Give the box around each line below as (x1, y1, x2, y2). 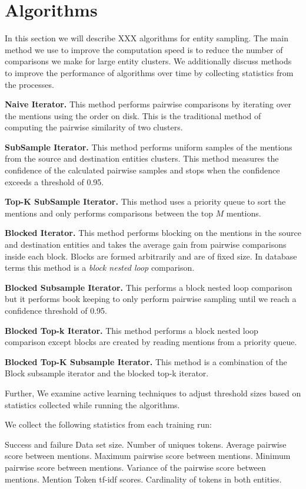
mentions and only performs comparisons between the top (5, 206, 213, 219)
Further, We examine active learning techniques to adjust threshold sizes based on (5, 386, 301, 399)
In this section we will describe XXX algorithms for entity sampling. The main (5, 32, 288, 44)
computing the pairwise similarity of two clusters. (5, 121, 183, 133)
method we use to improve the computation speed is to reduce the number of (5, 43, 283, 55)
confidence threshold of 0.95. (5, 304, 107, 316)
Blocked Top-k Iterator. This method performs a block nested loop (5, 324, 258, 336)
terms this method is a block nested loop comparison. (5, 261, 195, 274)
